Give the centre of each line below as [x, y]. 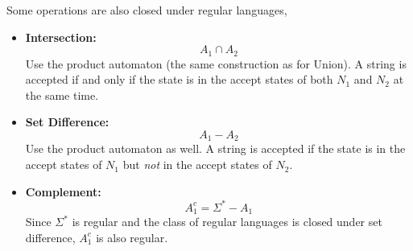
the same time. [62, 95]
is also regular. [132, 237]
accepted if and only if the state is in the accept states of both [179, 79]
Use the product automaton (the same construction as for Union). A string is [216, 63]
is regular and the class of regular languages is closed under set [227, 222]
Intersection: [61, 37]
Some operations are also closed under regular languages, [147, 10]
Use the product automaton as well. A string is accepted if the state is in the [215, 148]
